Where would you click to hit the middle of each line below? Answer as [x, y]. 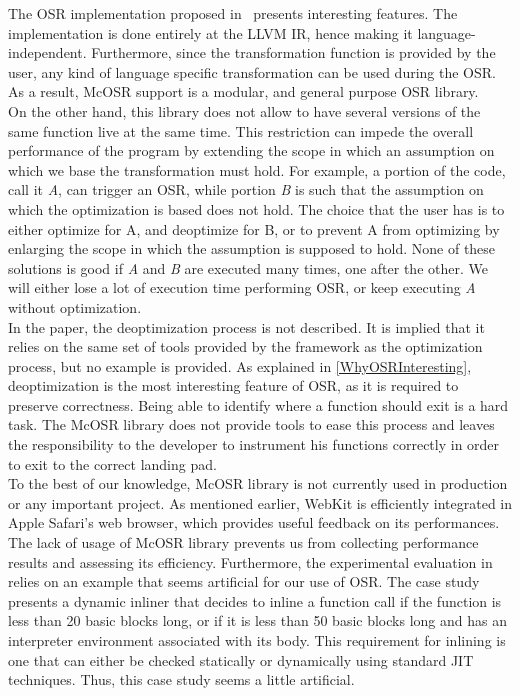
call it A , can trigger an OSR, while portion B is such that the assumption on [246, 189]
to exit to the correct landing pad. [112, 463]
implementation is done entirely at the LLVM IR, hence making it [210, 32]
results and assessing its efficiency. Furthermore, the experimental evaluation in [250, 561]
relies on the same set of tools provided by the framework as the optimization [245, 346]
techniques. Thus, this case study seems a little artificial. [181, 679]
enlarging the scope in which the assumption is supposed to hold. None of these [252, 248]
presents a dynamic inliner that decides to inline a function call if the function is [255, 600]
